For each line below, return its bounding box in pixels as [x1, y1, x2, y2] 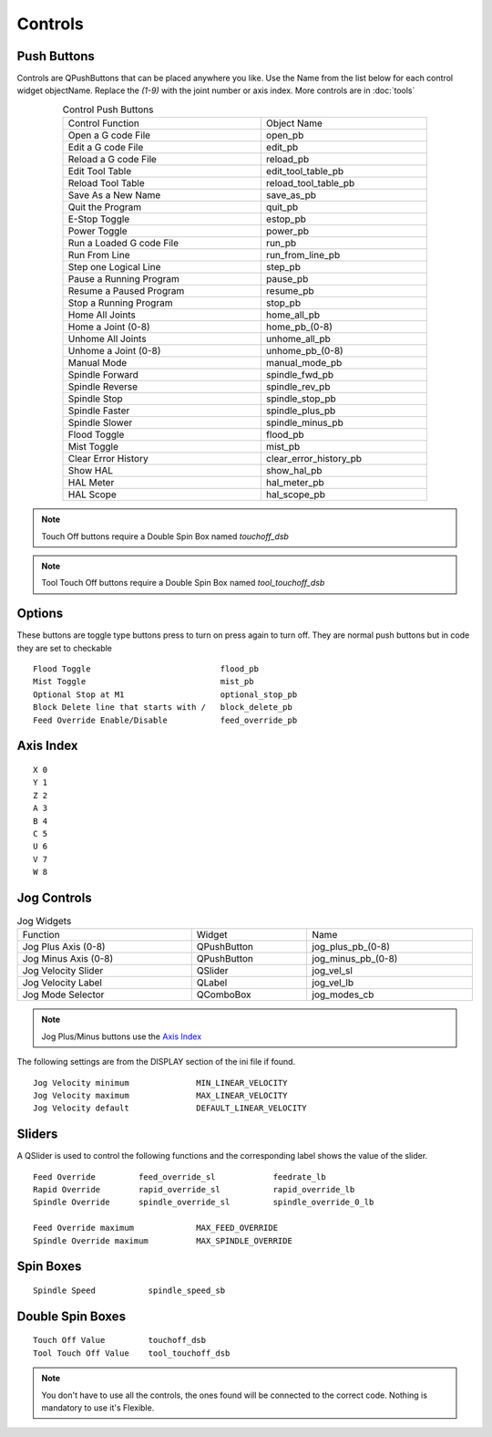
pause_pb [265, 273, 309, 286]
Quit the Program [67, 201, 141, 213]
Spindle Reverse [67, 380, 138, 393]
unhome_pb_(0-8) [265, 345, 343, 358]
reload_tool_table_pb [265, 177, 355, 190]
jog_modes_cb [312, 988, 374, 1001]
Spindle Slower [67, 416, 133, 429]
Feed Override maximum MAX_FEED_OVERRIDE [33, 1223, 278, 1234]
